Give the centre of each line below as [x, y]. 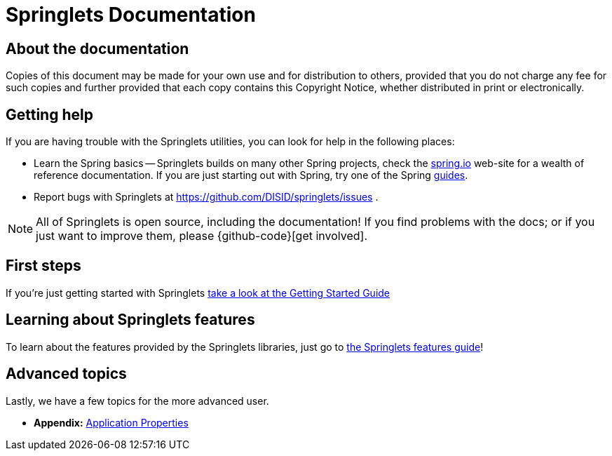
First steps [43, 266]
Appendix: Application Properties [111, 422]
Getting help [49, 114]
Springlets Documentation [131, 15]
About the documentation [97, 48]
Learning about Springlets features [130, 320]
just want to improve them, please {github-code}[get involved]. [202, 236]
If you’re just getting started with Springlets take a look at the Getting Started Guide [198, 293]
